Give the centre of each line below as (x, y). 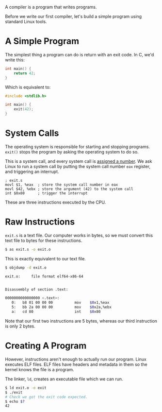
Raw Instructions (40, 222)
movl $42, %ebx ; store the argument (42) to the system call (69, 189)
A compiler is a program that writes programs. (51, 7)
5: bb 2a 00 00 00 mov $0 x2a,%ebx (61, 307)
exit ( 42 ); (24, 109)
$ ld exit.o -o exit (26, 388)
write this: (15, 60)
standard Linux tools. (26, 22)
